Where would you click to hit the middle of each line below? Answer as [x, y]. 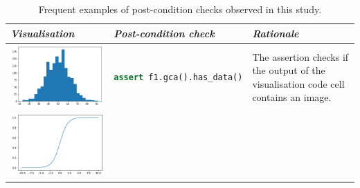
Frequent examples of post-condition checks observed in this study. [180, 9]
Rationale [276, 33]
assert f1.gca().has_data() [178, 78]
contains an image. [292, 97]
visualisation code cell [298, 83]
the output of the [289, 70]
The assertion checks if [300, 56]
